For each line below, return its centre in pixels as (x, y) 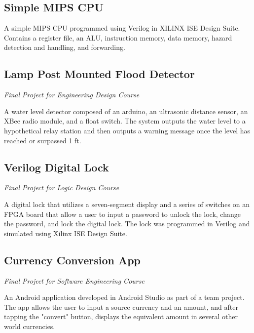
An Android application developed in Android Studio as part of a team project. (124, 297)
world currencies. (30, 326)
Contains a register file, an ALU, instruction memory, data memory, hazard (118, 37)
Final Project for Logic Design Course (62, 187)
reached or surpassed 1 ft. (43, 140)
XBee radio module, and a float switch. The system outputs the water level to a (125, 121)
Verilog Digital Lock (56, 167)
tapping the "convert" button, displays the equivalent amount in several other (121, 316)
